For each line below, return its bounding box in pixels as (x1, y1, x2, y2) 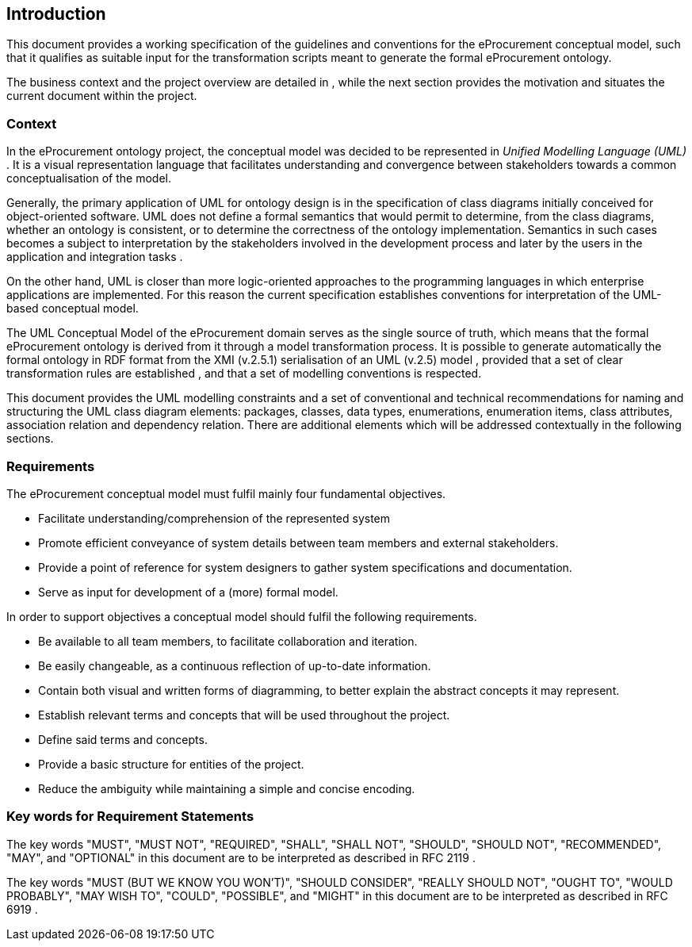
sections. (6, 431, 54, 446)
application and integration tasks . (6, 250, 183, 264)
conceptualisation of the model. (6, 171, 172, 186)
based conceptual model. (6, 301, 139, 316)
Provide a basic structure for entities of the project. (38, 757, 304, 771)
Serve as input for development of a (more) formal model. (38, 585, 338, 599)
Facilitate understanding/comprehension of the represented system (38, 511, 391, 525)
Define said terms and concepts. (38, 732, 208, 746)
